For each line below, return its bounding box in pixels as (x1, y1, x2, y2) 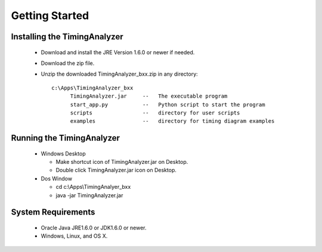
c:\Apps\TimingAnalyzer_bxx (51, 84, 134, 91)
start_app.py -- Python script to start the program (70, 101, 265, 108)
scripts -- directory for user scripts (70, 109, 240, 116)
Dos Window (41, 175, 73, 182)
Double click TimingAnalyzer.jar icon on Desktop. (55, 167, 177, 174)
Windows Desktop (41, 150, 86, 157)
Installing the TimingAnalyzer (11, 32, 123, 42)
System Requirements (11, 207, 95, 217)
